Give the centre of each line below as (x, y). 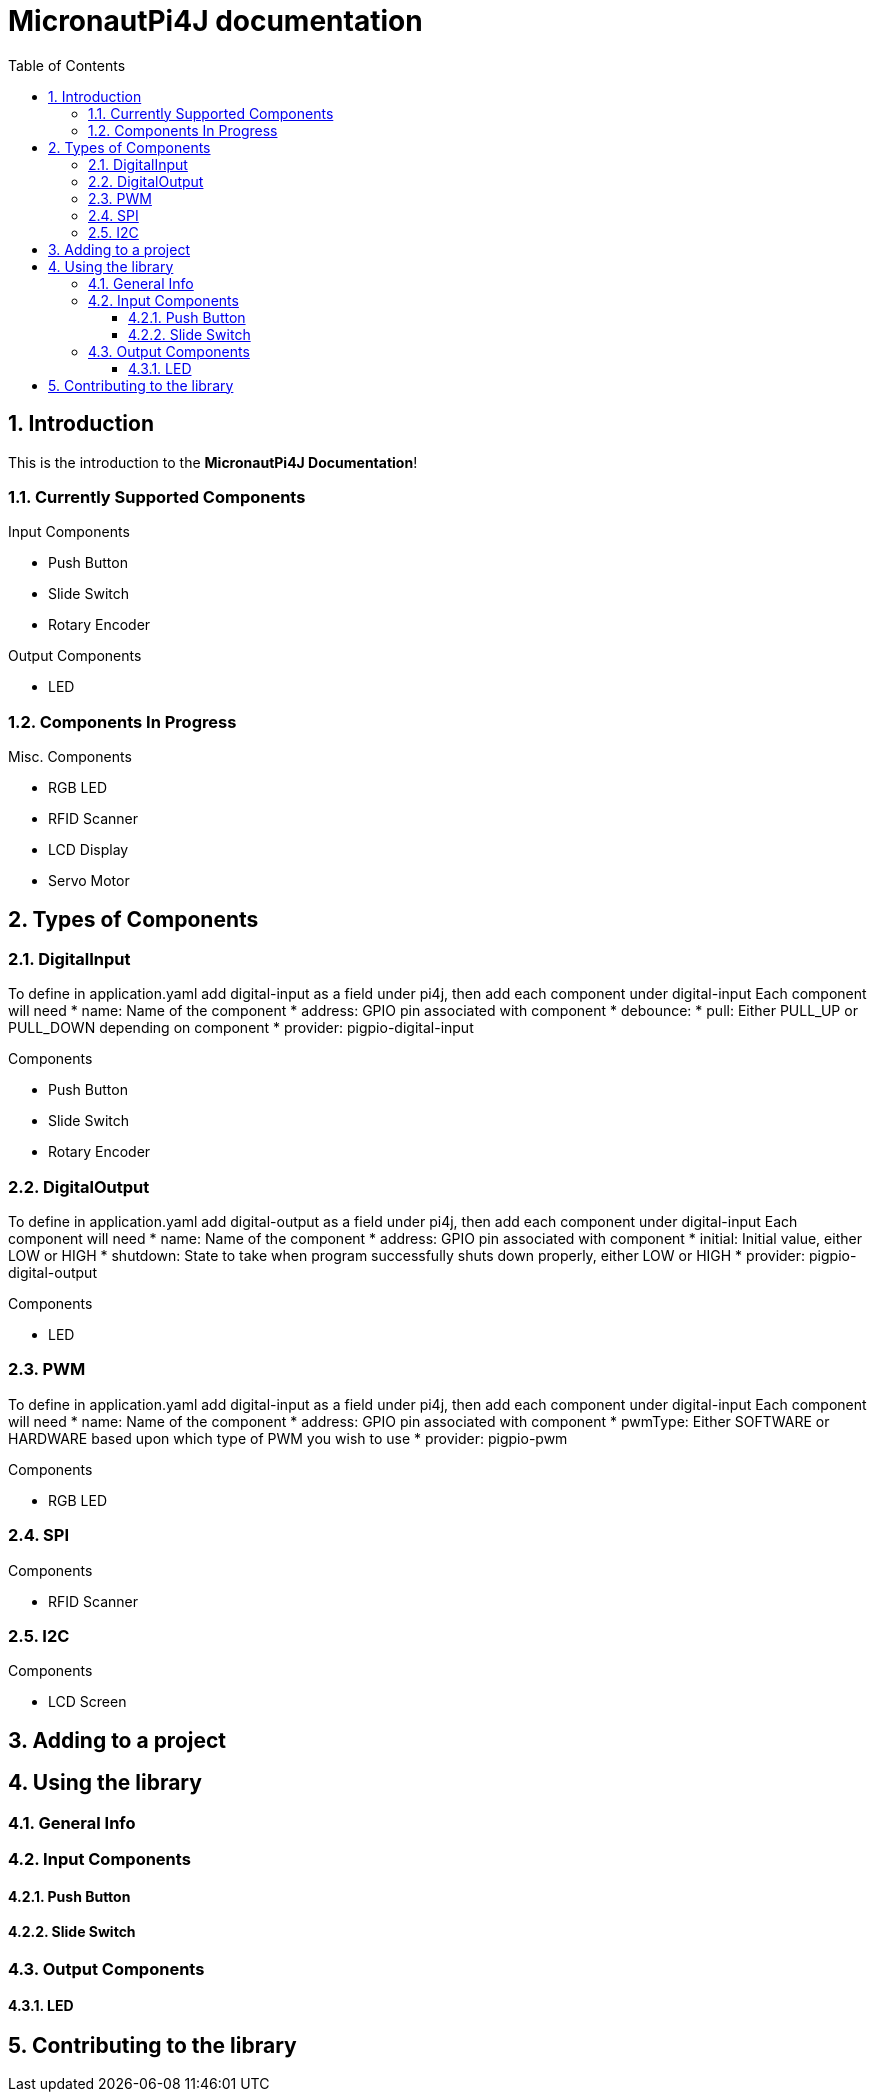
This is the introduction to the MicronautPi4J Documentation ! (213, 462)
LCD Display (88, 850)
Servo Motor (89, 881)
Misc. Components (70, 757)
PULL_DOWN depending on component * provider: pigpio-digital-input (241, 1028)
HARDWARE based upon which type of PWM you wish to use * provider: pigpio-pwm (288, 1438)
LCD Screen (87, 1702)
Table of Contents (67, 65)
